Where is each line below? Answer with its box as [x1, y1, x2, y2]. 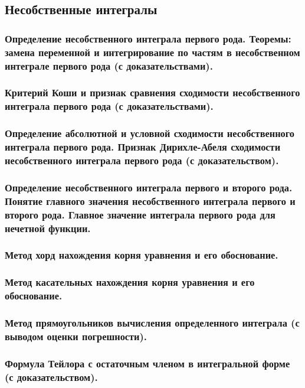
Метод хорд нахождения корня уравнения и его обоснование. [5, 247, 278, 262]
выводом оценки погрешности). [5, 328, 147, 343]
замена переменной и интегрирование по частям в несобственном [5, 44, 300, 59]
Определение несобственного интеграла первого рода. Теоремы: [5, 31, 291, 45]
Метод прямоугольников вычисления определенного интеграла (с [5, 315, 300, 330]
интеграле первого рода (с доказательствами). [5, 58, 213, 73]
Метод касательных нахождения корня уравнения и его [5, 275, 255, 289]
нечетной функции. [5, 220, 91, 235]
